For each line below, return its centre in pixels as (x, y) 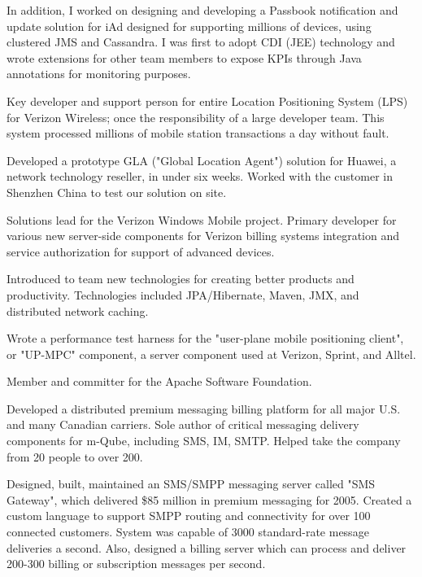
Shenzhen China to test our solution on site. (117, 192)
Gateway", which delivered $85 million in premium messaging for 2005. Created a (209, 499)
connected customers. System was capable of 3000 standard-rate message (188, 532)
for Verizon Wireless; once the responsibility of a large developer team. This (196, 117)
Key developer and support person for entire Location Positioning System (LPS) (207, 101)
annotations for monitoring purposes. (99, 74)
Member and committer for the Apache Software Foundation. (159, 381)
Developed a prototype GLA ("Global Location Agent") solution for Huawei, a (202, 160)
